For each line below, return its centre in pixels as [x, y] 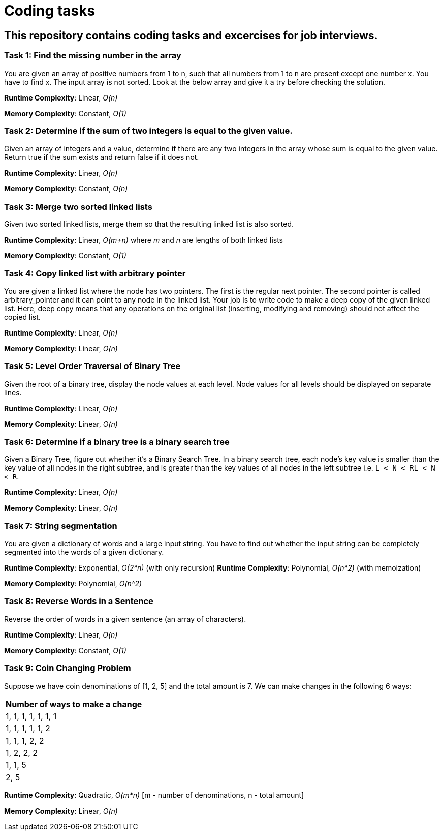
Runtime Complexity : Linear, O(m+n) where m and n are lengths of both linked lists [144, 240]
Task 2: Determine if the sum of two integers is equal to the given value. [148, 131]
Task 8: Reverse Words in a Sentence [79, 601]
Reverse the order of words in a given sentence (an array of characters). [125, 619]
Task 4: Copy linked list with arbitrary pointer [95, 273]
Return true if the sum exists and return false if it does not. [102, 157]
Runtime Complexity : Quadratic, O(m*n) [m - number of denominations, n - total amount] [154, 795]
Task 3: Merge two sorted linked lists [78, 206]
